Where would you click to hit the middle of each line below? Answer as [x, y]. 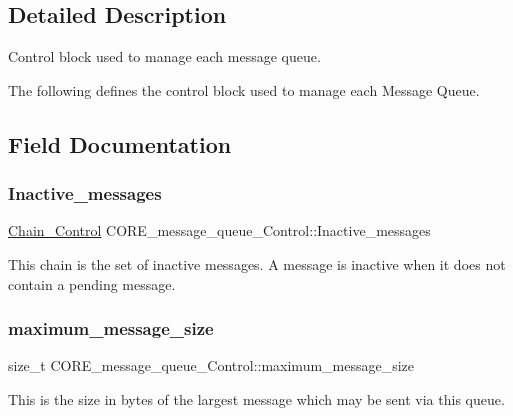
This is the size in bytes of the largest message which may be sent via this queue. [256, 398]
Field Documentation [120, 143]
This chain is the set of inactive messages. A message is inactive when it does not [257, 263]
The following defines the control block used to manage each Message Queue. [244, 89]
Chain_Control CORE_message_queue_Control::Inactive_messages [219, 230]
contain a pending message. [92, 283]
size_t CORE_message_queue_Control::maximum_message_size [211, 365]
